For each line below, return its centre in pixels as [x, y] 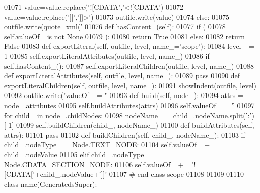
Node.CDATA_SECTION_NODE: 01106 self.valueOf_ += [97, 164]
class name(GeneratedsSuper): [51, 184]
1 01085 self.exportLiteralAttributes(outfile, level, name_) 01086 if [107, 56]
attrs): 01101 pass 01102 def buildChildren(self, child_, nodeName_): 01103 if [125, 134]
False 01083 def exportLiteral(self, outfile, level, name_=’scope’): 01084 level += [129, 46]
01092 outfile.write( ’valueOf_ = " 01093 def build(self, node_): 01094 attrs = [124, 95]
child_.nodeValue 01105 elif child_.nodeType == [81, 154]
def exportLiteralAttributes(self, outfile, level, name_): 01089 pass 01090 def [122, 76]
